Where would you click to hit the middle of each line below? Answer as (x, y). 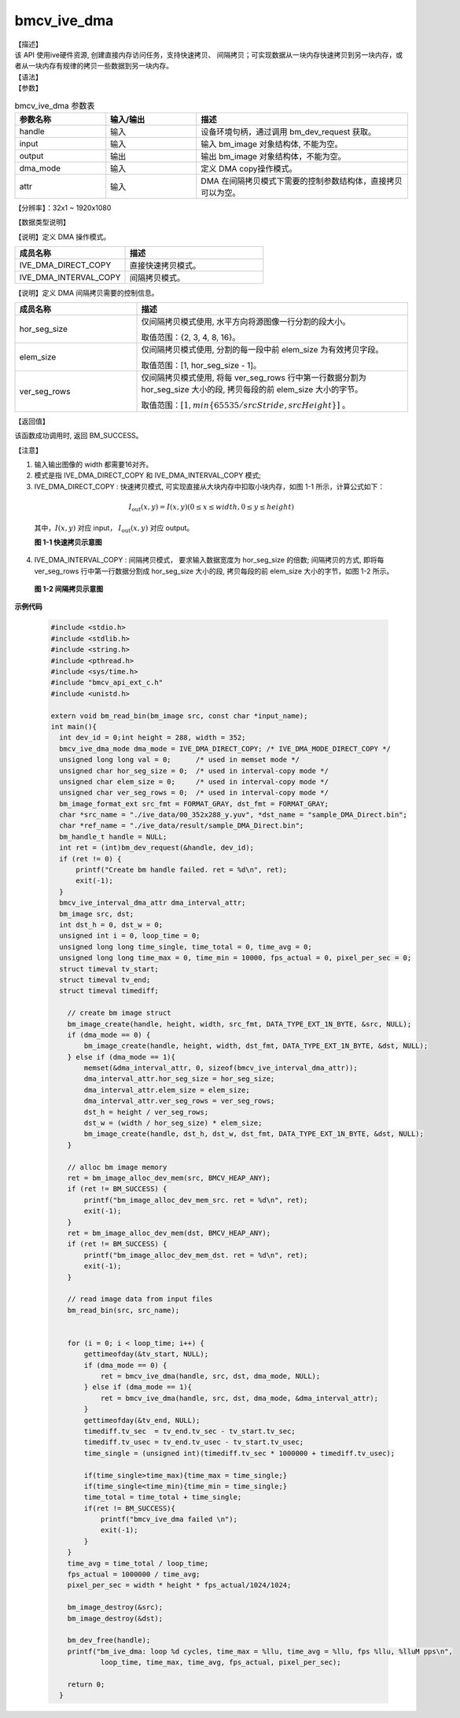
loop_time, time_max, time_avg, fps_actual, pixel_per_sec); (221, 1663)
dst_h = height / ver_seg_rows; (146, 1112)
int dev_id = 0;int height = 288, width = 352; (153, 738)
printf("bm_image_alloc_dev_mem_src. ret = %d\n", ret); (196, 1200)
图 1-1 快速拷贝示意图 (68, 542)
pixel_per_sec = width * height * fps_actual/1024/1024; (179, 1585)
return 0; (86, 1684)
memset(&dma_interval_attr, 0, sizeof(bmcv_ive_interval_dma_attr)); (221, 1068)
